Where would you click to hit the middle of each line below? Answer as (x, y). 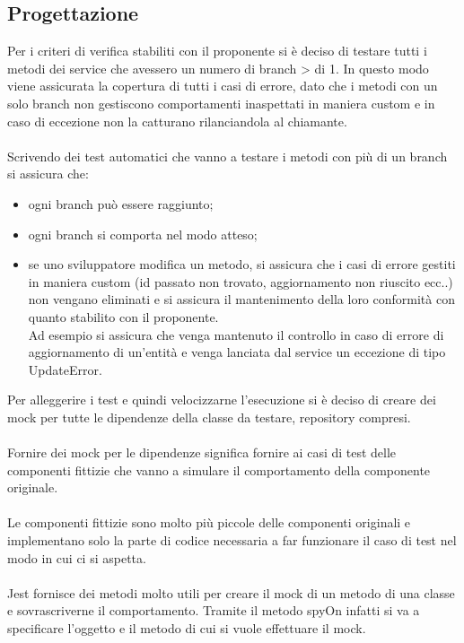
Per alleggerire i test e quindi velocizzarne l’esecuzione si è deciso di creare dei (222, 400)
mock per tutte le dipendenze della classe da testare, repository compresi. (209, 417)
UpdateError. (65, 369)
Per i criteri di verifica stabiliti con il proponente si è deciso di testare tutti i (217, 51)
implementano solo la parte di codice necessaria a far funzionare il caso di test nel (232, 540)
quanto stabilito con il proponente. (123, 316)
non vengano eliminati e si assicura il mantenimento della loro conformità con (241, 299)
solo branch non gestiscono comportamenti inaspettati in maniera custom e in (221, 103)
